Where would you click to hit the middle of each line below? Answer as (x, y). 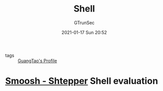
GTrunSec (84, 23)
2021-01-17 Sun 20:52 (84, 32)
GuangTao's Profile (37, 60)
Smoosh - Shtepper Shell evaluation (82, 81)
